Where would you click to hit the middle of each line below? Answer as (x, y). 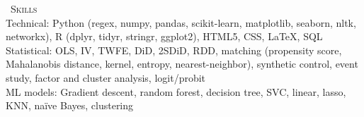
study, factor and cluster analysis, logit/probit (106, 77)
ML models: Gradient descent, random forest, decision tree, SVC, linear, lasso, (176, 91)
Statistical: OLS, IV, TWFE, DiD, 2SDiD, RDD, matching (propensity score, (174, 50)
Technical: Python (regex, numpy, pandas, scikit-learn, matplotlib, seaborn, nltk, (181, 22)
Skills (24, 8)
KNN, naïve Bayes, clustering (70, 105)
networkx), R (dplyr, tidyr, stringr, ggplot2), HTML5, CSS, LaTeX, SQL (164, 36)
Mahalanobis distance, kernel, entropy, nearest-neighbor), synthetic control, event (182, 64)
